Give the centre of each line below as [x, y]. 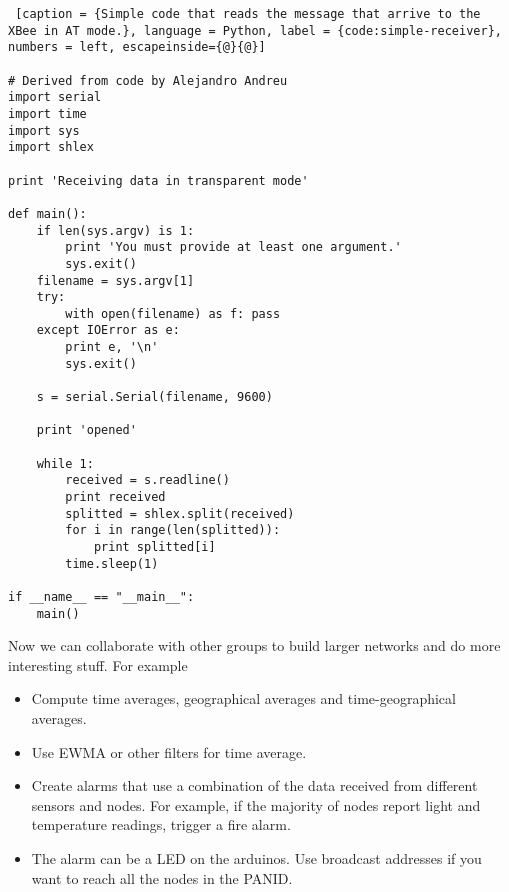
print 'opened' [86, 430]
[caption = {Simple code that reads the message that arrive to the [248, 14]
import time [47, 113]
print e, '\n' [112, 347]
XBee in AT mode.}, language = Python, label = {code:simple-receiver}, [255, 30]
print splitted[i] [154, 547]
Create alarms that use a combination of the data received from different [254, 785]
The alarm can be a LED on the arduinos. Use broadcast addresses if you [256, 858]
